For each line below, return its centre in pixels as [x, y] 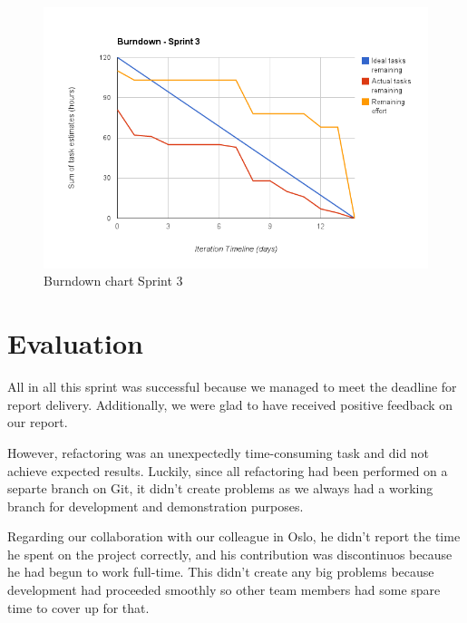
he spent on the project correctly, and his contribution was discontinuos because [230, 554]
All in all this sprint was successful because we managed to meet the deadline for [232, 387]
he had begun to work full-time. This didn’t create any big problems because [221, 572]
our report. [38, 422]
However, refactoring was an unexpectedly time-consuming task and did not [219, 452]
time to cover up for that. [78, 607]
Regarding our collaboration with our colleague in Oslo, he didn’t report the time [234, 536]
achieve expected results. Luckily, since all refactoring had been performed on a [228, 470]
